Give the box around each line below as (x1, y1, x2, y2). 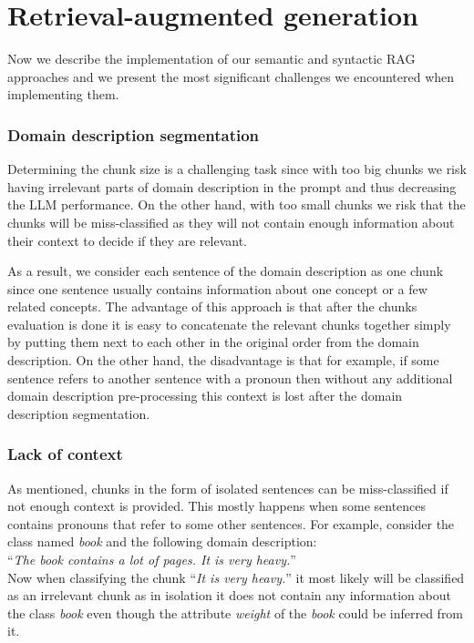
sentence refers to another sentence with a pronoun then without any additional (7, 368, 453, 387)
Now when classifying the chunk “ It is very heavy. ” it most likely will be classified (7, 567, 465, 587)
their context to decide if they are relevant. (7, 230, 247, 250)
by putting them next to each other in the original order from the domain (7, 332, 419, 352)
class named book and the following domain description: (7, 532, 317, 551)
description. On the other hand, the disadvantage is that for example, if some (7, 351, 439, 370)
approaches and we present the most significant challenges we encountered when (7, 66, 455, 86)
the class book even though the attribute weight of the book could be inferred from (7, 603, 464, 622)
